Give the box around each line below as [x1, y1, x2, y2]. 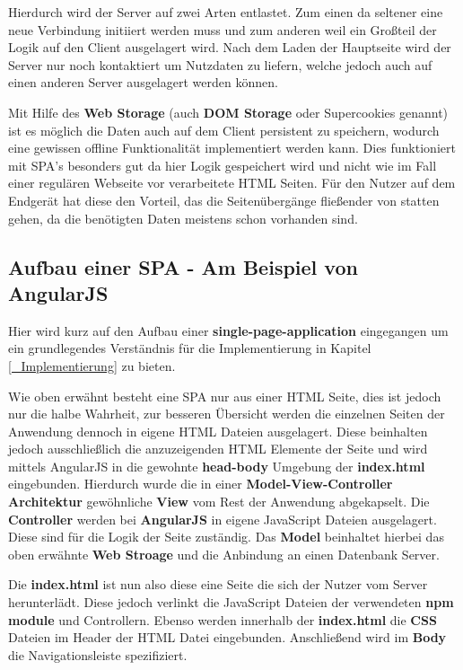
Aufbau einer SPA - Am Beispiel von [8, 252, 358, 280]
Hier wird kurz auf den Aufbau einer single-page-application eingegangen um [8, 321, 449, 339]
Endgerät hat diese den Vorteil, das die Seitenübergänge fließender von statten [8, 190, 440, 209]
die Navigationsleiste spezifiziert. [8, 645, 188, 664]
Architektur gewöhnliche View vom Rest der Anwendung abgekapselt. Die [8, 492, 430, 511]
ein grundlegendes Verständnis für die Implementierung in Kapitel [8, 339, 371, 357]
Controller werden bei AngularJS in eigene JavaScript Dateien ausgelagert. [8, 509, 437, 528]
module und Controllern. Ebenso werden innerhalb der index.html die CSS [8, 610, 437, 629]
